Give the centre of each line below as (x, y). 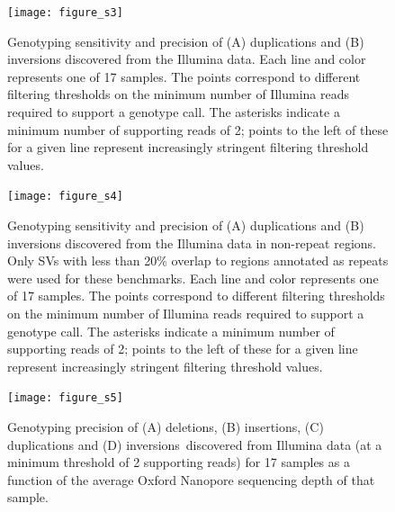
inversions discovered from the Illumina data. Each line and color (187, 59)
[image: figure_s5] (65, 398)
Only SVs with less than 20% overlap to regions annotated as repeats (198, 260)
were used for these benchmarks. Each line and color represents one (193, 278)
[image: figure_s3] (65, 13)
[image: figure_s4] (65, 197)
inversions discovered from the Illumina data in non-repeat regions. (192, 243)
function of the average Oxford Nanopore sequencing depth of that (191, 479)
